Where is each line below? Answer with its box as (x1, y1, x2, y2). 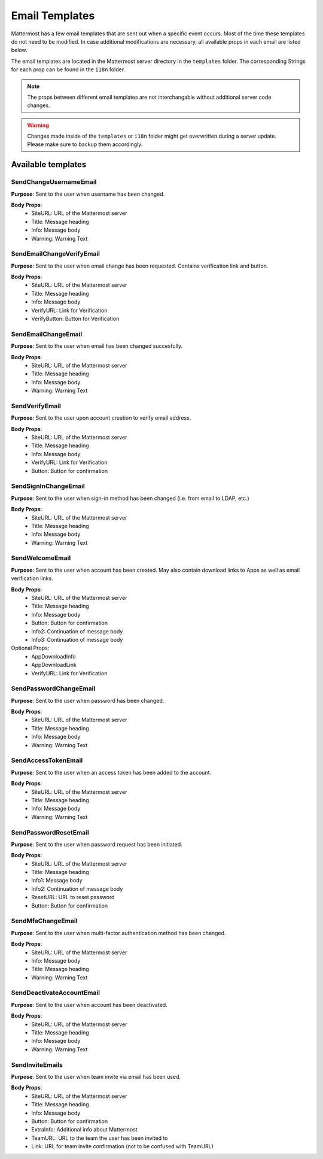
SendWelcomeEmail (11, 554, 71, 562)
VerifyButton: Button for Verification (31, 315, 120, 323)
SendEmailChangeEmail (11, 330, 83, 338)
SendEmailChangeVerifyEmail (11, 250, 100, 258)
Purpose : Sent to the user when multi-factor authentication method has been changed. (11, 929, 226, 936)
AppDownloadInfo (31, 653, 76, 660)
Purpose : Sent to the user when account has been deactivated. (11, 1001, 167, 1008)
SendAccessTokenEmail (11, 756, 83, 764)
